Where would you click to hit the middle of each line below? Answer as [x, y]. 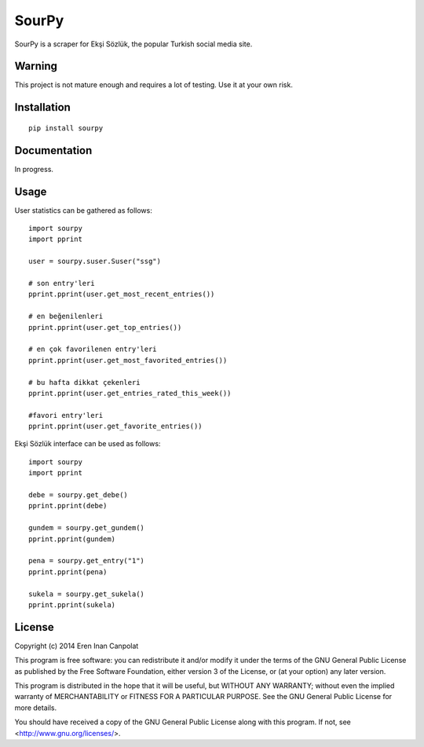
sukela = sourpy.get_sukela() [87, 594]
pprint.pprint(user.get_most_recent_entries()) [122, 294]
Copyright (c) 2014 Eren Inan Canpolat [77, 646]
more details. [36, 708]
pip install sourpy [66, 128]
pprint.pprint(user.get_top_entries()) [105, 327]
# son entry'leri [62, 284]
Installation [42, 107]
